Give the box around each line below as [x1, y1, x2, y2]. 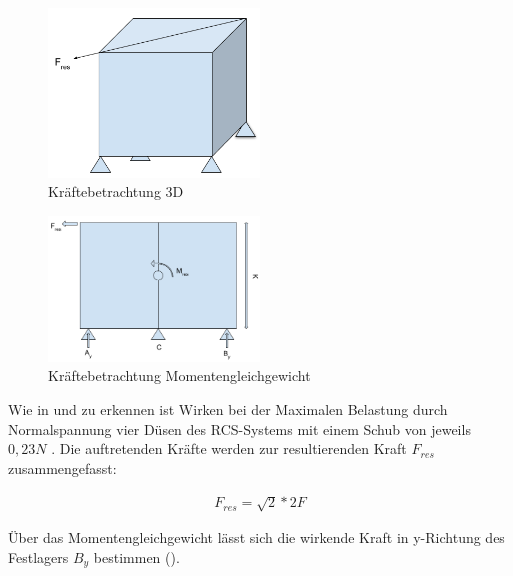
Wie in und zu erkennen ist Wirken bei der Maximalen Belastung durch [8, 399, 448, 420]
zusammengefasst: [8, 457, 117, 478]
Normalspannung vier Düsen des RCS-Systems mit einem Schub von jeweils [8, 418, 471, 439]
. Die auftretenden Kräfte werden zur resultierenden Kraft [51, 438, 407, 459]
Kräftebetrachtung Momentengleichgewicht [48, 365, 311, 386]
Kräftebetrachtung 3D [48, 181, 184, 202]
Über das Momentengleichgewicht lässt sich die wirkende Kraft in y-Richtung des [8, 527, 505, 548]
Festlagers [8, 546, 69, 567]
